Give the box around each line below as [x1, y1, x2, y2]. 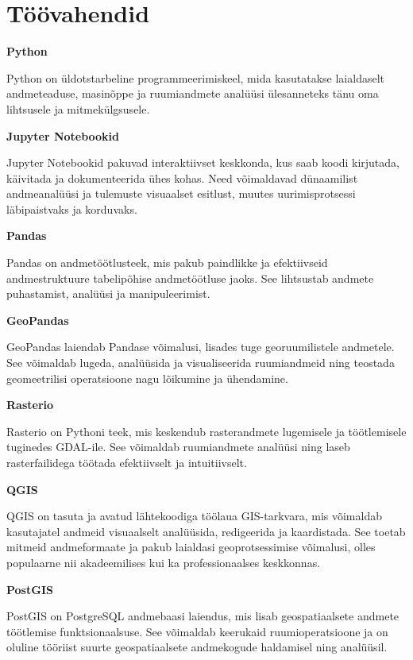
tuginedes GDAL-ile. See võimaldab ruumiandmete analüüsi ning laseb [6, 438, 350, 455]
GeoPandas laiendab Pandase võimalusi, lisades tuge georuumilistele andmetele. [6, 338, 395, 355]
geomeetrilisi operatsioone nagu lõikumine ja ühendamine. [6, 369, 288, 386]
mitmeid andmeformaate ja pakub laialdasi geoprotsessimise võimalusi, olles [6, 538, 376, 555]
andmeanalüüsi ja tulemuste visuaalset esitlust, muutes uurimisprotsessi [6, 185, 356, 202]
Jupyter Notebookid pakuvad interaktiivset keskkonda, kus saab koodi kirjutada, [6, 154, 399, 171]
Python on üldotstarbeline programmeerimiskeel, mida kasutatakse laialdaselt [6, 69, 384, 86]
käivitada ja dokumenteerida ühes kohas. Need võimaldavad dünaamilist [6, 169, 358, 186]
